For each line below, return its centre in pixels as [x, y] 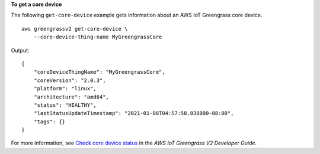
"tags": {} [49, 122]
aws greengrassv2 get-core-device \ [75, 29]
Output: [20, 50]
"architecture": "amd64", [71, 97]
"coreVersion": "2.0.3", [70, 80]
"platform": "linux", [65, 89]
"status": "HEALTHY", [65, 105]
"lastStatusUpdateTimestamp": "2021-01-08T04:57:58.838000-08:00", [134, 113]
